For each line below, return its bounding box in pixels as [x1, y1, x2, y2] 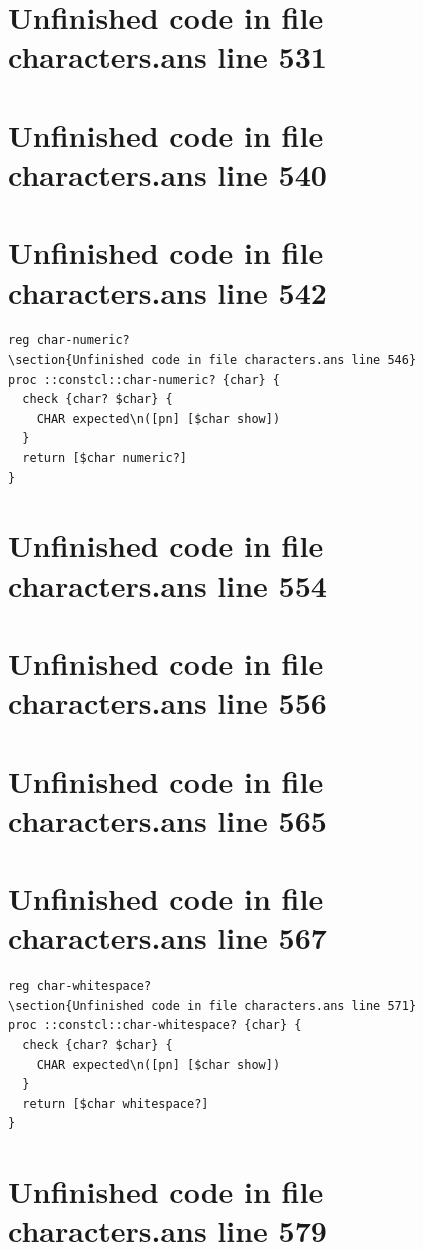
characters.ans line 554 [8, 564, 327, 605]
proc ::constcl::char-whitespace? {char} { [8, 1018, 302, 1033]
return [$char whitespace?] [22, 1096, 209, 1111]
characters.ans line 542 [8, 271, 327, 312]
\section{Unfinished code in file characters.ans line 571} [8, 998, 417, 1013]
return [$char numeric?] [22, 451, 187, 465]
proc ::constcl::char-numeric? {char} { [8, 372, 281, 387]
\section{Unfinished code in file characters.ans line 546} [8, 353, 417, 368]
